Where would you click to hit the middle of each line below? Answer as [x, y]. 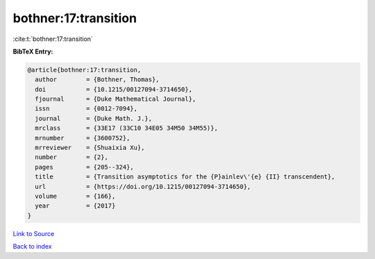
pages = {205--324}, [85, 167]
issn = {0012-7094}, [86, 109]
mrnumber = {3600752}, [83, 138]
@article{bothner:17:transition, [84, 70]
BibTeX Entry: [33, 51]
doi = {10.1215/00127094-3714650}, [114, 89]
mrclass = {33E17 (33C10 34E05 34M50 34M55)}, [126, 128]
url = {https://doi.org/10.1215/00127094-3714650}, [143, 186]
